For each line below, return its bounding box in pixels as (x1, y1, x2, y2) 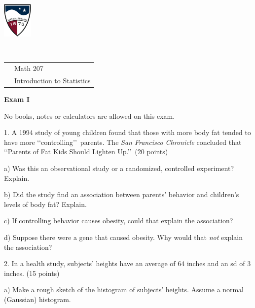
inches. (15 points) (4, 268, 60, 278)
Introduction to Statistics (14, 75, 91, 85)
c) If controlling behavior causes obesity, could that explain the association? (4, 215, 233, 226)
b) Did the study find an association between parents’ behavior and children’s (4, 189, 239, 200)
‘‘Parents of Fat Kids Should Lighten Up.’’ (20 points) (4, 146, 168, 157)
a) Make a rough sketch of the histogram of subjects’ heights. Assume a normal (4, 284, 244, 295)
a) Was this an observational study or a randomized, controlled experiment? (4, 163, 234, 173)
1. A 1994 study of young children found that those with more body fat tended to (4, 127, 251, 137)
